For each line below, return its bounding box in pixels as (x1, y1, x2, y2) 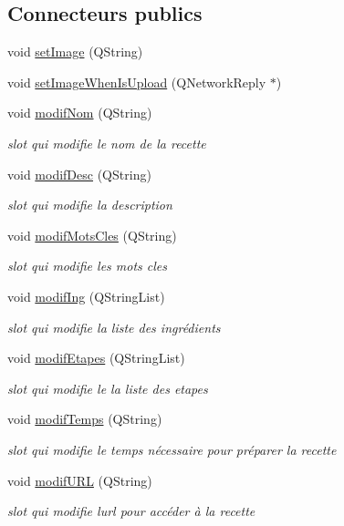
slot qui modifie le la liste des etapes (7, 378, 208, 397)
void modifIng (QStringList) (7, 286, 165, 305)
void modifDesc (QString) (7, 164, 151, 183)
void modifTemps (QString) (7, 409, 162, 428)
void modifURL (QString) (7, 470, 152, 490)
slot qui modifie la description (7, 195, 172, 214)
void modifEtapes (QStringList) (7, 348, 185, 367)
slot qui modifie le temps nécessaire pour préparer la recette (7, 439, 337, 459)
